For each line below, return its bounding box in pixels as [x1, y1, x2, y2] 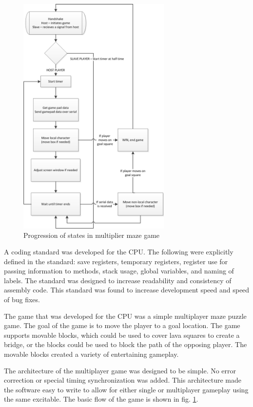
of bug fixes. [4, 294, 40, 304]
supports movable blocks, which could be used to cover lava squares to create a [4, 329, 240, 340]
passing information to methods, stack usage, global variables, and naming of [4, 266, 234, 276]
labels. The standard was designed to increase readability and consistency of [4, 275, 232, 285]
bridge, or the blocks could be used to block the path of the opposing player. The [4, 339, 247, 349]
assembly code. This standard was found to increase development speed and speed [4, 285, 250, 295]
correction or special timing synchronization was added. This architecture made [4, 375, 242, 385]
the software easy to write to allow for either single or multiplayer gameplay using [4, 384, 249, 394]
